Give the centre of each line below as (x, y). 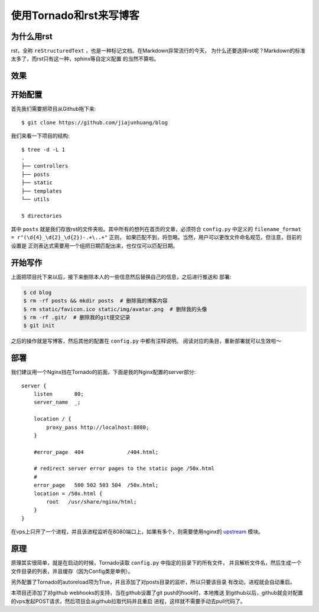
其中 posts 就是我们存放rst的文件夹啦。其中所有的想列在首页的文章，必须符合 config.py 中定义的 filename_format (156, 229)
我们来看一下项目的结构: (40, 136)
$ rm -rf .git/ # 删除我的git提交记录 (77, 317)
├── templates (42, 191)
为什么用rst (32, 36)
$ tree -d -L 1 (43, 149)
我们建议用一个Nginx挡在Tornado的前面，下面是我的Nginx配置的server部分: (103, 372)
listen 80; (58, 394)
